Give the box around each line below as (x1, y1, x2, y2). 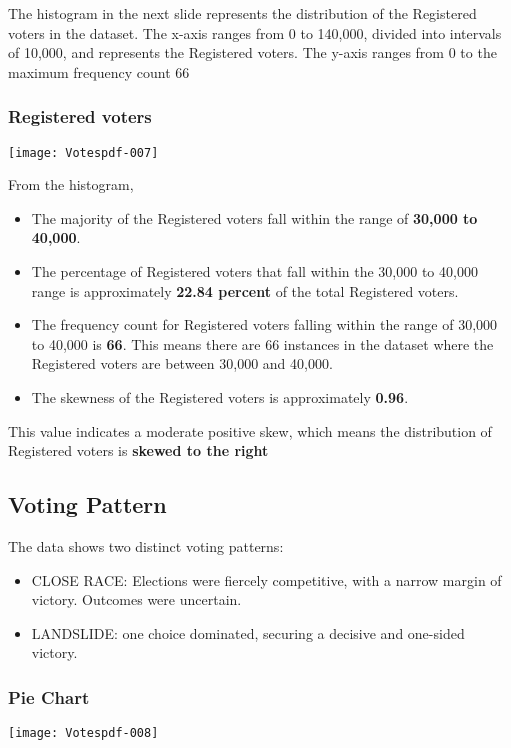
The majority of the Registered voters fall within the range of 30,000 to (31, 207, 478, 228)
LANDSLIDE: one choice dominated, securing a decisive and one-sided (31, 622, 465, 643)
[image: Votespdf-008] (8, 726, 159, 741)
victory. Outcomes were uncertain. (31, 589, 242, 610)
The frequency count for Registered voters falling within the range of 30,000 (31, 314, 498, 335)
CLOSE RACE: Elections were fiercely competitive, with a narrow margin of (31, 569, 502, 590)
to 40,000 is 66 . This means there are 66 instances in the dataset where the (31, 333, 494, 354)
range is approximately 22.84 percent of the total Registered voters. (31, 280, 459, 301)
